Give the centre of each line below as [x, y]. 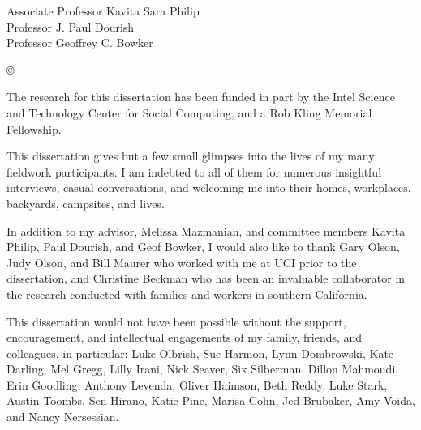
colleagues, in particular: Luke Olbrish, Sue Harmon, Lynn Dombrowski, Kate [200, 353]
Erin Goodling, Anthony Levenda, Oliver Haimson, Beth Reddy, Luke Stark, [197, 384]
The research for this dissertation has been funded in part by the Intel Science [201, 97]
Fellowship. [34, 128]
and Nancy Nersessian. [63, 417]
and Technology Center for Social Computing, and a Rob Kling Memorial [189, 112]
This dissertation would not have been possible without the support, [176, 321]
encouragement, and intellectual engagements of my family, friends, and [185, 337]
